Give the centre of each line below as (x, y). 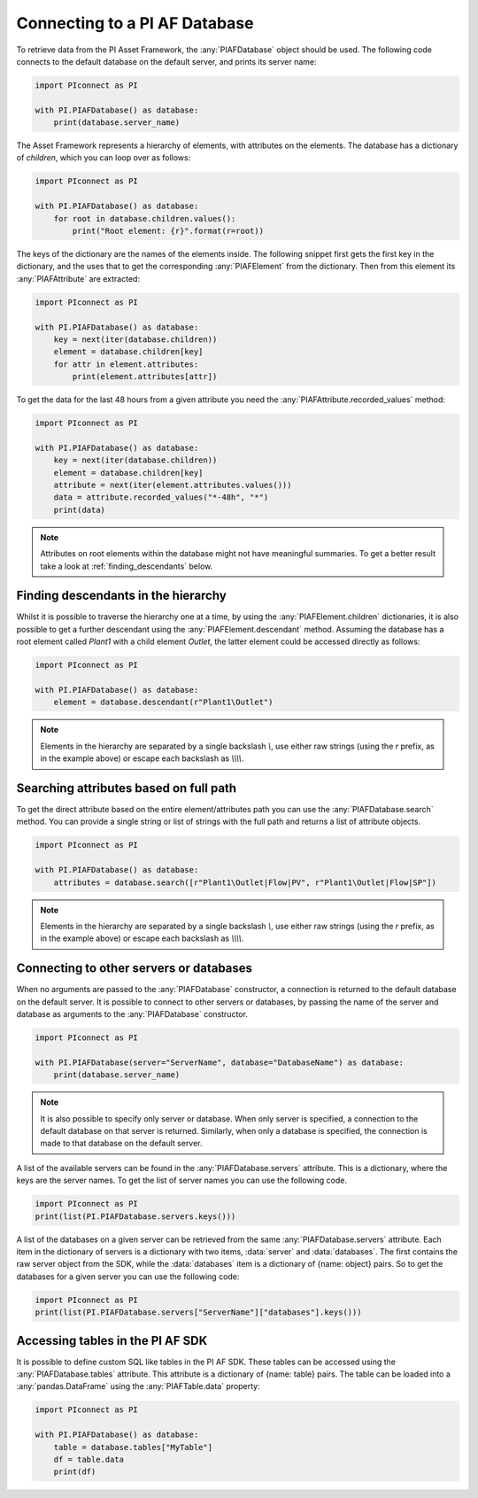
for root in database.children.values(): (145, 218)
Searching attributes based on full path (127, 788)
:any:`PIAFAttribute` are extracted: (78, 278)
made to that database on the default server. (121, 1144)
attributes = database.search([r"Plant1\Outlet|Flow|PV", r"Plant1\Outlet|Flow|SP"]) (245, 882)
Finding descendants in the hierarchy (122, 596)
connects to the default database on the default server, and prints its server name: (167, 61)
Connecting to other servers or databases (134, 969)
